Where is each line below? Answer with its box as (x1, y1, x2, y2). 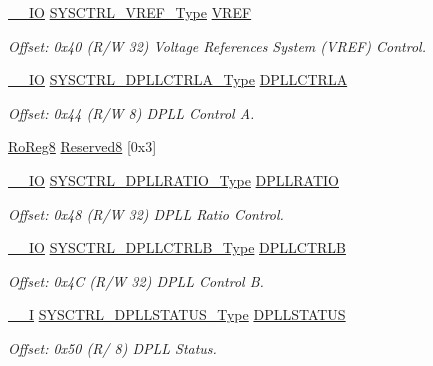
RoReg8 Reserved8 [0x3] (8, 136, 157, 157)
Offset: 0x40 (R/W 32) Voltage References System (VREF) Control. (8, 35, 426, 56)
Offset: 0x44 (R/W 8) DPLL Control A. (8, 102, 255, 123)
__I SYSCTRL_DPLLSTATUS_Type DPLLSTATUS (8, 304, 346, 325)
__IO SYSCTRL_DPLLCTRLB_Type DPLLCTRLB (8, 237, 346, 258)
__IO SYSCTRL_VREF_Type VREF (8, 2, 252, 22)
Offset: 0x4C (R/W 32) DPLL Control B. (8, 270, 264, 291)
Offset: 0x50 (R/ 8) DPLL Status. (8, 337, 217, 358)
